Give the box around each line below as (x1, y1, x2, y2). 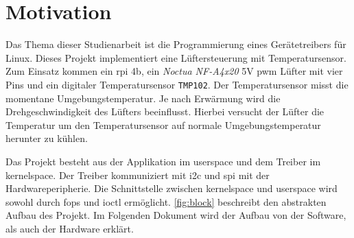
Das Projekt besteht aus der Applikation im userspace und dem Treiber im (5, 154, 321, 168)
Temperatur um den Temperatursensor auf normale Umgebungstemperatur (5, 117, 321, 132)
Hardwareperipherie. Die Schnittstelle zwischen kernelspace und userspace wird (5, 181, 338, 195)
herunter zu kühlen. (5, 131, 88, 145)
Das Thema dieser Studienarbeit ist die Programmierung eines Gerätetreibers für (5, 37, 346, 51)
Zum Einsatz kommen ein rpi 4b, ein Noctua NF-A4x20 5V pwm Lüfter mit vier (5, 64, 343, 78)
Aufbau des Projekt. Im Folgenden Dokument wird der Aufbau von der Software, (5, 208, 346, 222)
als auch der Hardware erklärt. (5, 221, 134, 235)
